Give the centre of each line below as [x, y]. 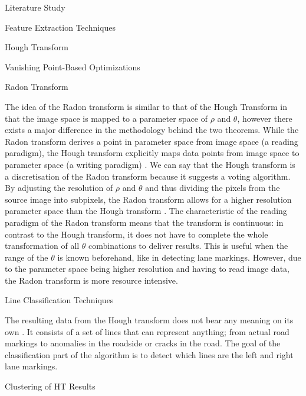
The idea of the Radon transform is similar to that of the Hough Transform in [146, 106]
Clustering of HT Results [50, 386]
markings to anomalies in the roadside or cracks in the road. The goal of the [143, 343]
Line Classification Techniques [59, 300]
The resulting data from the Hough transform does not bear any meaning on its [149, 320]
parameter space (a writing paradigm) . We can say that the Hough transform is [150, 164]
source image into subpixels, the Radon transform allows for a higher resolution [148, 199]
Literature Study [35, 7]
